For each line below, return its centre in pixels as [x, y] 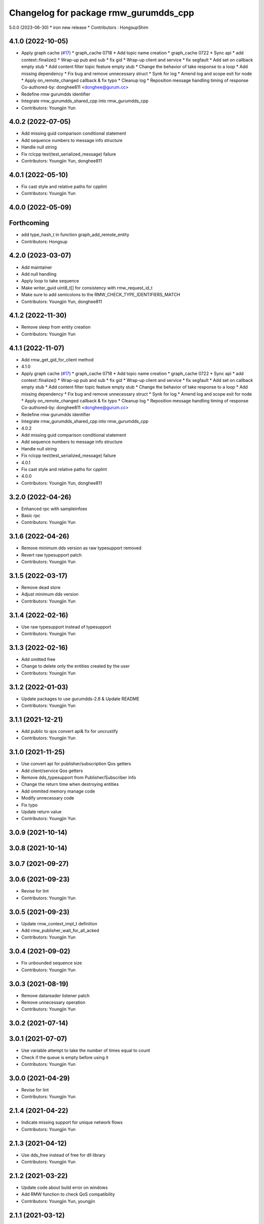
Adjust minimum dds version [50, 594]
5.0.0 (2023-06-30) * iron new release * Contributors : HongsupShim [79, 27]
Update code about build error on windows [65, 1187]
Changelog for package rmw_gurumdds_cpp [102, 13]
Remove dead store [41, 588]
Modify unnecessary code [48, 798]
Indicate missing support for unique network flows [72, 1122]
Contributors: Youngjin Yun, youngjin [58, 1201]
